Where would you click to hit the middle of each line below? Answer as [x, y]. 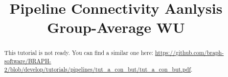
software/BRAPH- [28, 61]
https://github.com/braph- [189, 53]
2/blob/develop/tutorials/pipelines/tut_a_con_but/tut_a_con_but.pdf [97, 69]
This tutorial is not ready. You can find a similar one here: [79, 53]
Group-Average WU [116, 27]
